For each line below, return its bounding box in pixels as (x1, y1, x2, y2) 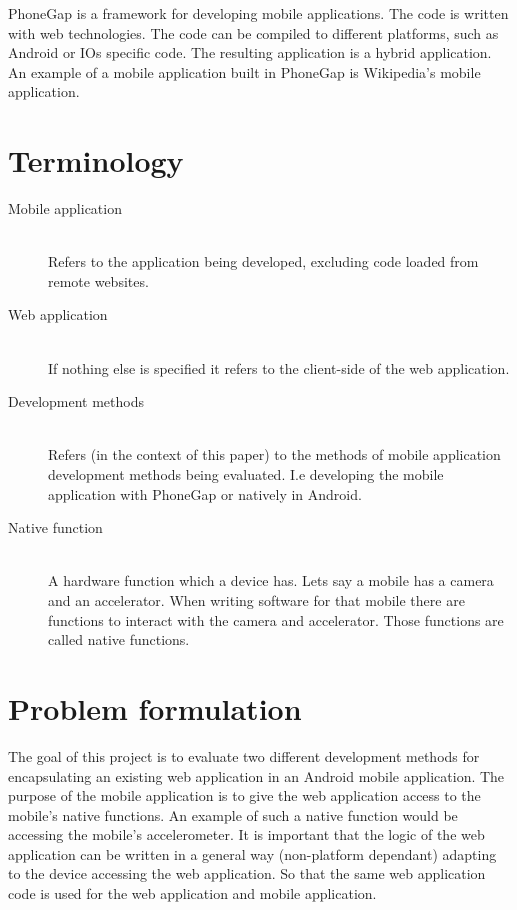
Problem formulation (8, 687, 302, 728)
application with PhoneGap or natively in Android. (48, 483, 362, 504)
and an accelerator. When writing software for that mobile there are (48, 590, 465, 610)
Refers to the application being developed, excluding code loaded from (48, 251, 479, 272)
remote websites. (48, 270, 149, 291)
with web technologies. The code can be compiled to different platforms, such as (8, 22, 499, 43)
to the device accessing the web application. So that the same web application (8, 863, 486, 884)
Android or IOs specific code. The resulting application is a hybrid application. (8, 42, 492, 63)
